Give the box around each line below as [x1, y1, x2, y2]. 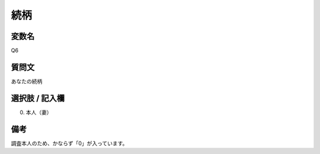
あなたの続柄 [11, 77, 43, 85]
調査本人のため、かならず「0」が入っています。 [11, 139, 128, 147]
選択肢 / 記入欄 [11, 93, 65, 103]
